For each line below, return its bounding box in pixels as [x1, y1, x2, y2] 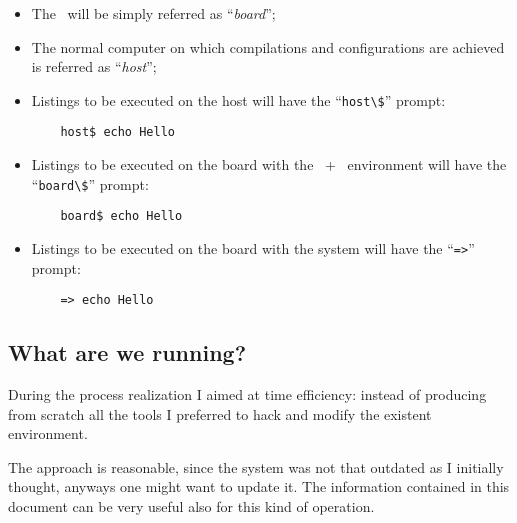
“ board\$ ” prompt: [31, 173, 149, 194]
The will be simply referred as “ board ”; [31, 3, 276, 23]
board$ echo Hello [60, 209, 183, 224]
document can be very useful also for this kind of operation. [8, 496, 375, 517]
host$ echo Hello [60, 125, 175, 140]
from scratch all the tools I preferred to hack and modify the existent [8, 403, 432, 424]
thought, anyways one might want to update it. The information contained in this [8, 476, 510, 497]
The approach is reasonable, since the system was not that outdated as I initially [8, 456, 504, 477]
